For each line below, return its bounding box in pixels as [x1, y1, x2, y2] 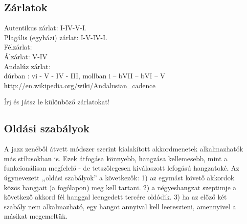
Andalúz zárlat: [4, 61, 50, 71]
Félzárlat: [4, 42, 32, 52]
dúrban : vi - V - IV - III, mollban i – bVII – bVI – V [4, 71, 165, 81]
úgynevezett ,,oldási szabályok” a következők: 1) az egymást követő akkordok [4, 172, 235, 182]
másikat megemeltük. [4, 211, 67, 221]
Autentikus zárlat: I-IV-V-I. [4, 23, 87, 33]
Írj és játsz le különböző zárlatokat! [4, 97, 110, 107]
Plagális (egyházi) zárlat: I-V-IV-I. [4, 32, 108, 42]
